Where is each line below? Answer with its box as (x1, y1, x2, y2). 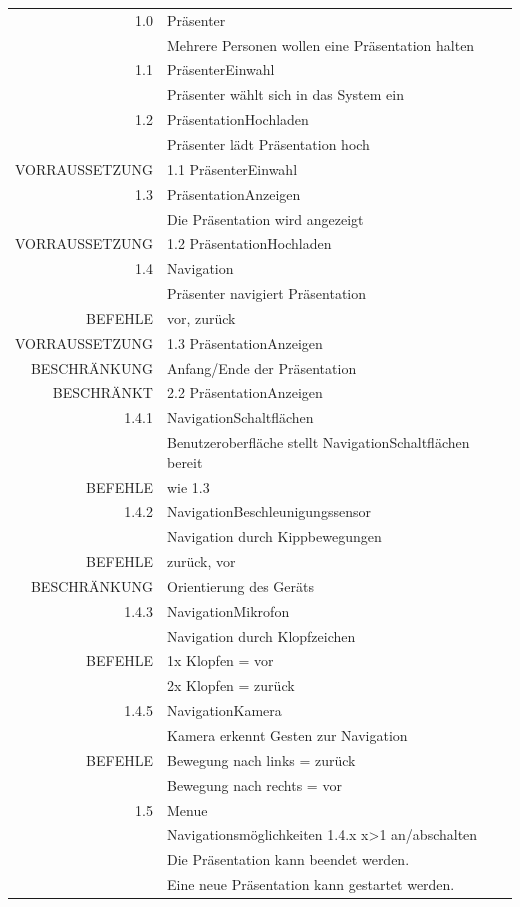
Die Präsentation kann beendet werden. (166, 849, 410, 870)
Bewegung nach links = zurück (166, 749, 356, 770)
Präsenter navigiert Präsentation (166, 283, 367, 304)
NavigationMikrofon (166, 600, 290, 621)
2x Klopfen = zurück (166, 675, 295, 696)
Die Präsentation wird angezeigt (166, 208, 364, 229)
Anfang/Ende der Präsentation (166, 357, 357, 378)
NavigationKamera (166, 700, 282, 721)
